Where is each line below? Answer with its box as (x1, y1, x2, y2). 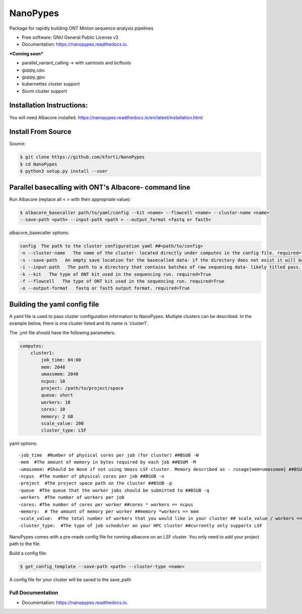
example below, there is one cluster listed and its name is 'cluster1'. (9, 320, 148, 327)
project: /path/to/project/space (41, 386, 124, 391)
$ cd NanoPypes (20, 161, 57, 167)
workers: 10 (41, 399, 70, 405)
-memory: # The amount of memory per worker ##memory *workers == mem (18, 508, 199, 514)
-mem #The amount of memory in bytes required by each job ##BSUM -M (18, 459, 196, 465)
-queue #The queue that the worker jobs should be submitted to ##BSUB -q (18, 487, 209, 493)
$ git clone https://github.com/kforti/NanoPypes (20, 154, 145, 160)
